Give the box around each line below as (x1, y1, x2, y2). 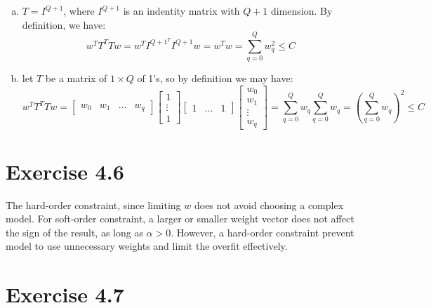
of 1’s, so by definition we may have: (137, 71, 293, 86)
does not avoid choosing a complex (194, 197, 344, 212)
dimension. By (271, 4, 333, 18)
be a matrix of (45, 71, 107, 86)
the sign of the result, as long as (6, 225, 143, 239)
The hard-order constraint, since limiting (6, 197, 181, 212)
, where (63, 4, 95, 18)
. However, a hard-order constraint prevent (171, 225, 354, 239)
